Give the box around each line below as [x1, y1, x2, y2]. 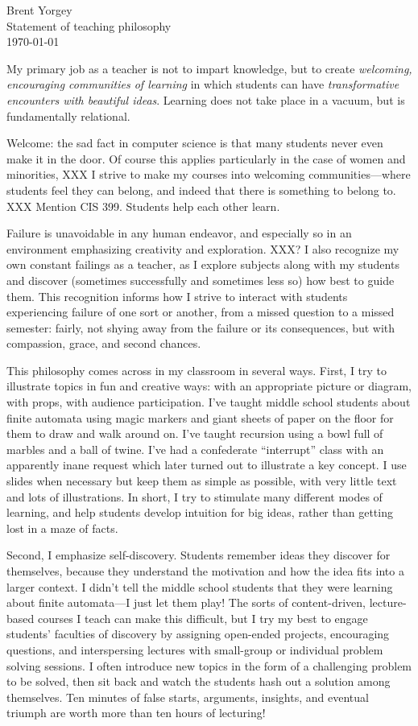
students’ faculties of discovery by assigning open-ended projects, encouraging [6, 625, 390, 642]
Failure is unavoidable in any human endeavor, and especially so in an [6, 225, 352, 241]
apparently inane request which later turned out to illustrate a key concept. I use [6, 456, 407, 473]
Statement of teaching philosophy [6, 17, 172, 34]
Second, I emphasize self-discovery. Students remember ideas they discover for [6, 547, 391, 563]
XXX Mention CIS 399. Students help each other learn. [6, 197, 280, 214]
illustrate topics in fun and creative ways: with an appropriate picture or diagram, [6, 377, 412, 394]
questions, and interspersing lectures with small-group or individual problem [6, 641, 383, 658]
